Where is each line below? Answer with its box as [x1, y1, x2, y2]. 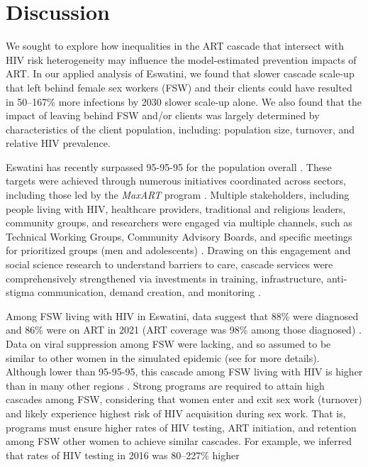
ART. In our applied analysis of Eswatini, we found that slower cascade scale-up [6, 66, 355, 81]
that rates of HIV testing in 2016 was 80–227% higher [6, 447, 240, 462]
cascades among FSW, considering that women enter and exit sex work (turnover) [6, 392, 362, 407]
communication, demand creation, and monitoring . [38, 285, 261, 300]
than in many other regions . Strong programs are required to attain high [6, 378, 325, 392]
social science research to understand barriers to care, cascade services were [6, 257, 333, 272]
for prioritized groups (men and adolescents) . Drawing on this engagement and [6, 243, 351, 258]
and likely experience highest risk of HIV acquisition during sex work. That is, [6, 405, 346, 420]
